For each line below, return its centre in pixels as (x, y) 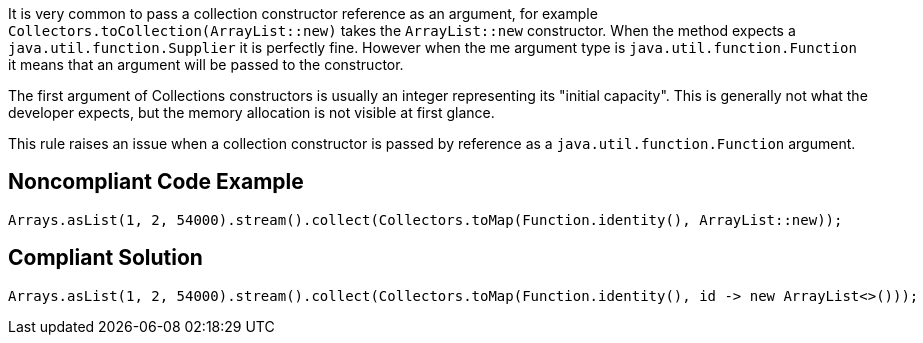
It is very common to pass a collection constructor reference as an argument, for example (303, 13)
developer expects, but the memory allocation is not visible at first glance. (251, 112)
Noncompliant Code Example (156, 182)
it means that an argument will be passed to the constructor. (206, 64)
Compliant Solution (105, 258)
